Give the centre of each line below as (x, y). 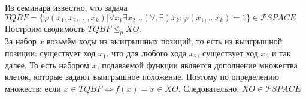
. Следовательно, (209, 88)
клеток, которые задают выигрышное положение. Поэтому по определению (142, 76)
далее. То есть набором (47, 64)
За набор (21, 41)
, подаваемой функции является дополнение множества (197, 64)
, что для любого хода (146, 52)
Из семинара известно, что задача (66, 7)
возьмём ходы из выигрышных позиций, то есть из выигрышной (165, 41)
